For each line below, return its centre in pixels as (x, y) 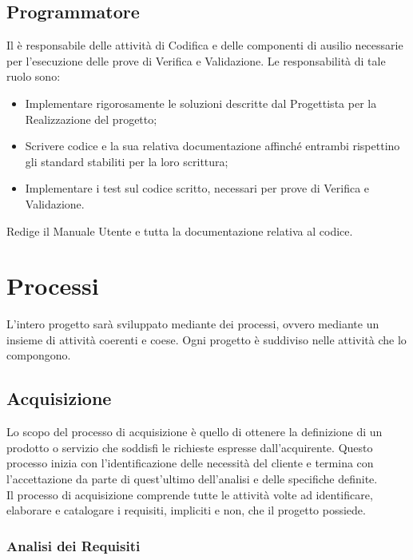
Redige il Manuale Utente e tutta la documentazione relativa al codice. (180, 230)
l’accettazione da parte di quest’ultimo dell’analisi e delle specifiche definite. (192, 479)
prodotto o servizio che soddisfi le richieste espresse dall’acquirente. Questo (190, 447)
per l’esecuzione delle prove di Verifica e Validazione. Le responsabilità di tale (196, 60)
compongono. (39, 355)
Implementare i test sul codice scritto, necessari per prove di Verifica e (197, 188)
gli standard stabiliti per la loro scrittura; (127, 161)
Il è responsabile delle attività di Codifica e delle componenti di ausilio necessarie (205, 45)
